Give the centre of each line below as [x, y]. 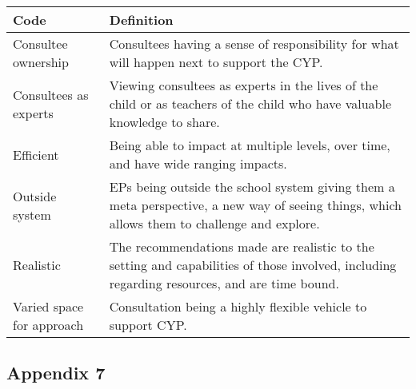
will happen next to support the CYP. [216, 62]
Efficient [36, 154]
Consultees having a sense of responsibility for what [254, 44]
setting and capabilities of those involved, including [253, 265]
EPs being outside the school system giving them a [252, 187]
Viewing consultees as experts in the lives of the [244, 85]
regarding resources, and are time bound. [224, 283]
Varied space [48, 306]
